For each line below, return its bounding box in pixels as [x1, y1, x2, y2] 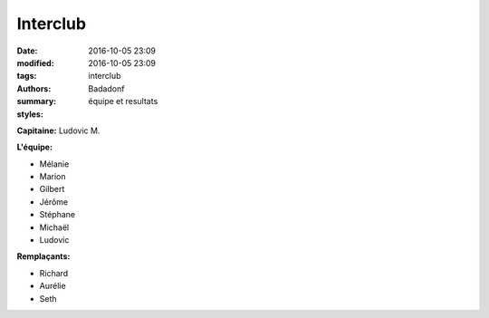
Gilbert [39, 184, 65, 195]
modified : [16, 57, 54, 68]
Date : [16, 45, 38, 56]
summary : [16, 96, 57, 107]
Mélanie [39, 159, 70, 169]
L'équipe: [16, 141, 53, 153]
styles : [16, 109, 44, 120]
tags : [16, 71, 37, 82]
